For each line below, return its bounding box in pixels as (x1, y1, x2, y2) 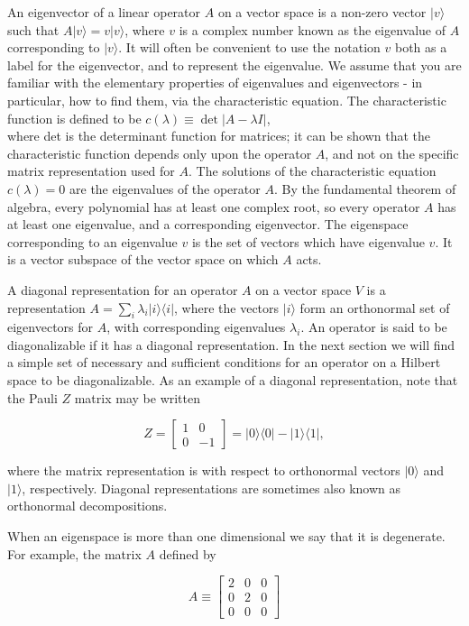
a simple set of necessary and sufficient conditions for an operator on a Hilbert (7, 353, 441, 372)
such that (7, 20, 60, 39)
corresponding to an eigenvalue (7, 232, 178, 251)
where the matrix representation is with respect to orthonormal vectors (7, 461, 400, 480)
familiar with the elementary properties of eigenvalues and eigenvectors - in (7, 73, 423, 92)
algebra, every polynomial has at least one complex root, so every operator (7, 197, 420, 216)
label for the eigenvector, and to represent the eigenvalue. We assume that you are (7, 55, 462, 74)
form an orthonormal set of (299, 298, 450, 317)
